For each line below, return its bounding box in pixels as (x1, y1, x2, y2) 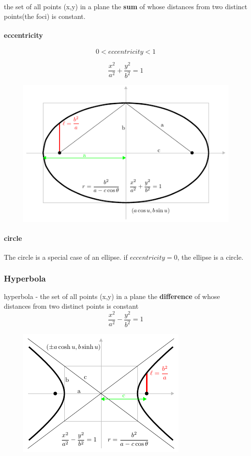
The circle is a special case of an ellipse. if (4, 252, 128, 262)
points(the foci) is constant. (4, 11, 86, 21)
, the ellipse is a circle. (177, 252, 244, 262)
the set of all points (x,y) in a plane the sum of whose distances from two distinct (4, 1, 248, 11)
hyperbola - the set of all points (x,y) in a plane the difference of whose (4, 291, 220, 301)
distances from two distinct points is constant (4, 300, 139, 311)
